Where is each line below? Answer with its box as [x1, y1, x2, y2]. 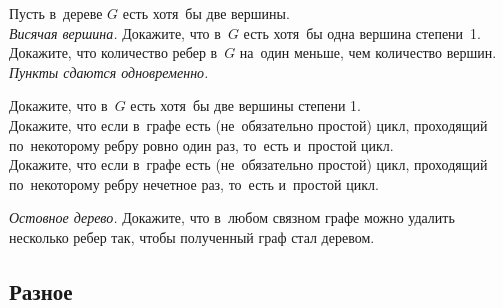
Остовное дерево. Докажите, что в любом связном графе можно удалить [9, 207, 455, 228]
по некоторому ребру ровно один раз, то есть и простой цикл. [9, 134, 394, 155]
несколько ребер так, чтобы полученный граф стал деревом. [9, 226, 375, 247]
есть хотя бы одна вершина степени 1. [243, 22, 481, 43]
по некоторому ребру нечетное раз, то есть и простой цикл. [9, 173, 379, 194]
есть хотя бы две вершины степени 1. [130, 95, 362, 116]
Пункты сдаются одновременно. [9, 61, 209, 82]
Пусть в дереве [9, 3, 103, 23]
